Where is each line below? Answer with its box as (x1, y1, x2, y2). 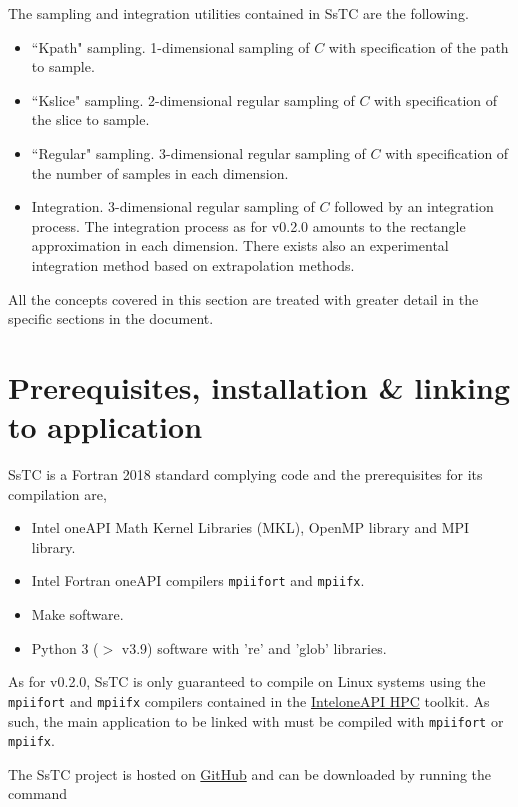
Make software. (31, 604, 124, 625)
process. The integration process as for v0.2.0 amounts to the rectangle (31, 215, 466, 236)
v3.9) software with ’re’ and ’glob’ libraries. (121, 637, 387, 658)
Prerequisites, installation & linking (8, 366, 510, 407)
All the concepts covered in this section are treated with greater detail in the (8, 288, 479, 309)
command (8, 783, 68, 804)
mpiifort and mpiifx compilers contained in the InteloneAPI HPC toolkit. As (8, 690, 490, 711)
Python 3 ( (31, 637, 99, 658)
